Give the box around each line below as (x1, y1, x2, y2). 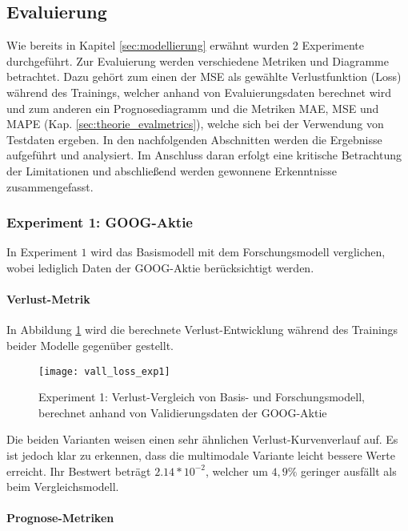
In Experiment (6, 243, 78, 260)
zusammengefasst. (6, 178, 94, 195)
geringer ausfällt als (301, 462, 397, 479)
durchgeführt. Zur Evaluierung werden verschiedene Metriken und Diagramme (6, 52, 389, 69)
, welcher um (206, 462, 268, 479)
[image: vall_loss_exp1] (38, 365, 170, 377)
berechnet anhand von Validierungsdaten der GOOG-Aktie (38, 404, 327, 420)
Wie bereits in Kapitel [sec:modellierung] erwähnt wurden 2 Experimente (6, 37, 365, 54)
